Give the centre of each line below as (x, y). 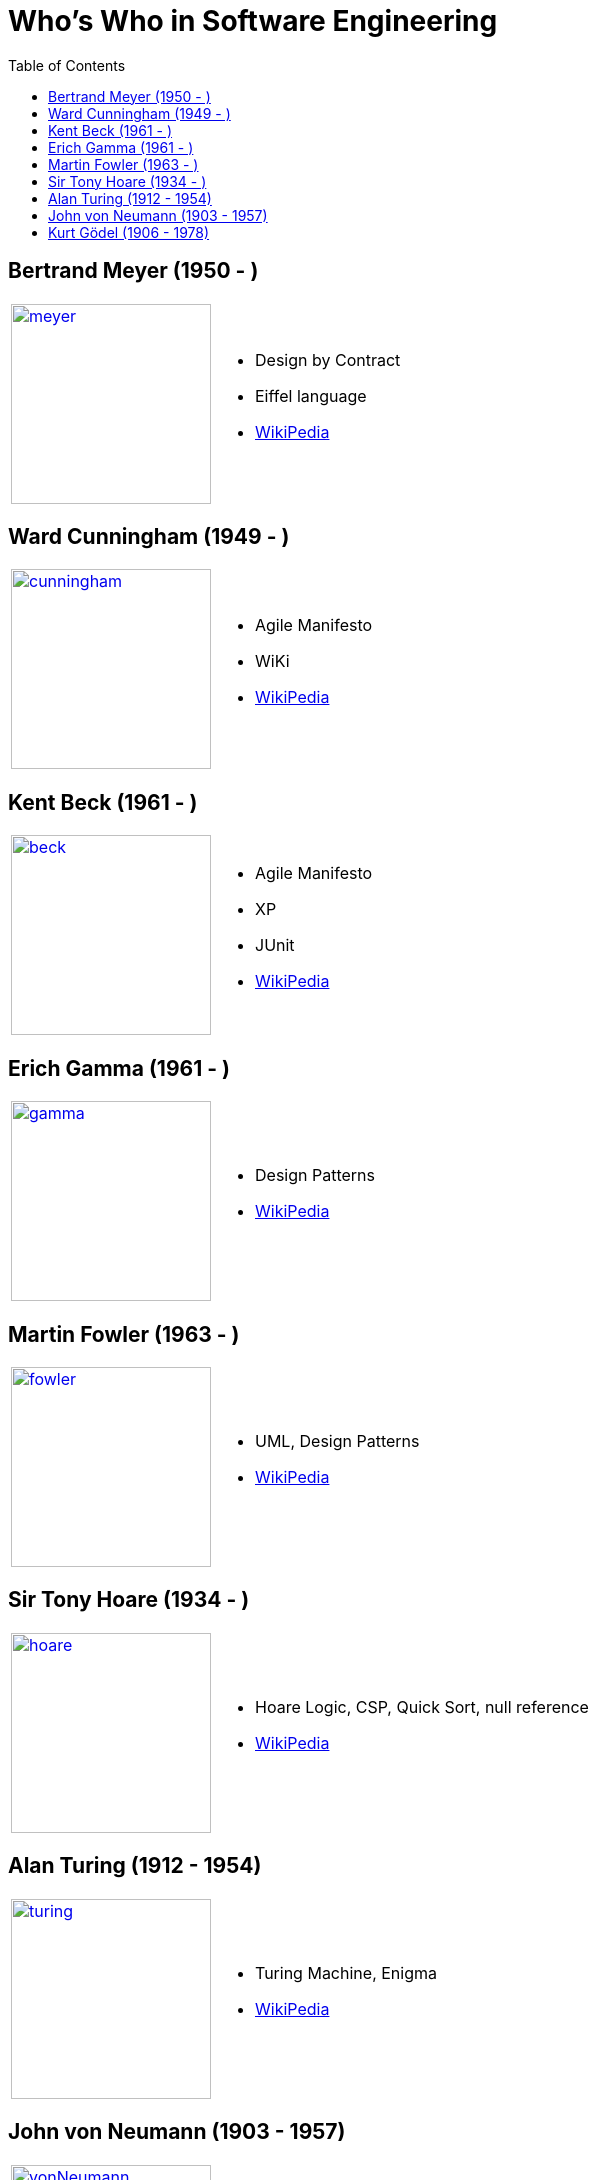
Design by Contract (328, 359)
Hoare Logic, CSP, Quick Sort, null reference (422, 1706)
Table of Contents (67, 65)
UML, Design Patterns (337, 1440)
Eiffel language (311, 395)
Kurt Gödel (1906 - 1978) (129, 232)
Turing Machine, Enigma (346, 1972)
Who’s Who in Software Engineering (253, 21)
